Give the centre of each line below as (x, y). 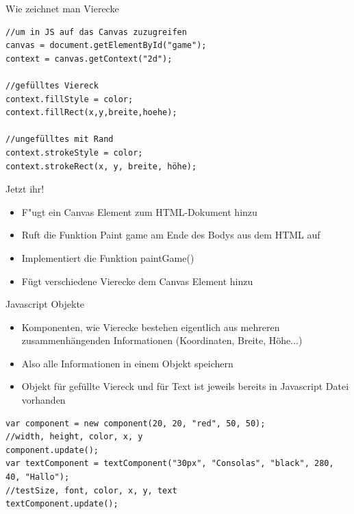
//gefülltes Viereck (52, 85)
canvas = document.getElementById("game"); (106, 46)
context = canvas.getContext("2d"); (89, 59)
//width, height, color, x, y (74, 437)
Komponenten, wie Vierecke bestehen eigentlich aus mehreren (151, 327)
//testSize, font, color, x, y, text (91, 490)
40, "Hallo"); (38, 477)
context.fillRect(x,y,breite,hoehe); (91, 113)
